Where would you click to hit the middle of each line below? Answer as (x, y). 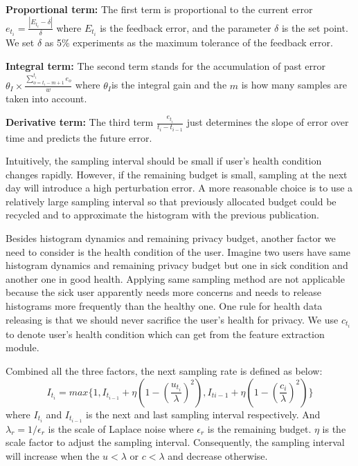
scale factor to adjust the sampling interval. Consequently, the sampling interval (175, 442)
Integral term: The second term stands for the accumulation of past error (166, 65)
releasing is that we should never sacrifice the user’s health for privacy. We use (172, 319)
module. (23, 347)
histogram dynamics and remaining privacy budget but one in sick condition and (177, 265)
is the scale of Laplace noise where (121, 428)
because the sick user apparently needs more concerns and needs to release (164, 292)
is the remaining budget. (259, 428)
